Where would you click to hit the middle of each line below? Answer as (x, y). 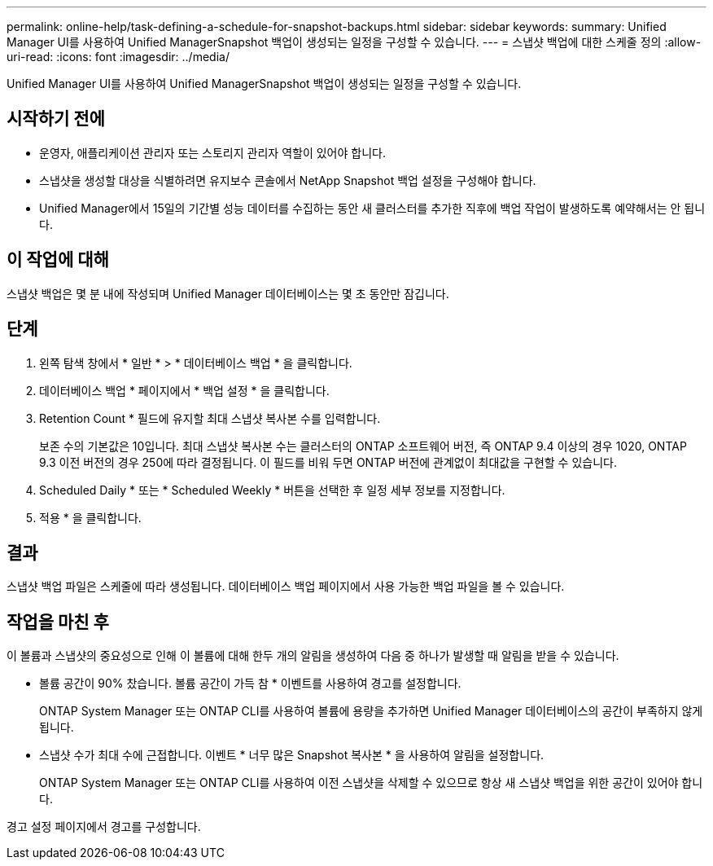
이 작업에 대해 (58, 260)
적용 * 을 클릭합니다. (90, 517)
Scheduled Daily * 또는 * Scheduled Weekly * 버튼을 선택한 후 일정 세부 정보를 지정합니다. (272, 490)
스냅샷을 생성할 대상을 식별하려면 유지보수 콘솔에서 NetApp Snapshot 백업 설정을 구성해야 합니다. (288, 180)
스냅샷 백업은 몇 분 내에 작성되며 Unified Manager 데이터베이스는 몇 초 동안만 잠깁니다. (228, 293)
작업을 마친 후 (58, 622)
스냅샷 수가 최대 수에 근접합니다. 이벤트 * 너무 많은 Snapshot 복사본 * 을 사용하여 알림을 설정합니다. (292, 755)
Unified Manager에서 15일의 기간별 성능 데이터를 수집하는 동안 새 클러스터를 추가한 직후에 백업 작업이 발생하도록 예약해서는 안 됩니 (372, 208)
